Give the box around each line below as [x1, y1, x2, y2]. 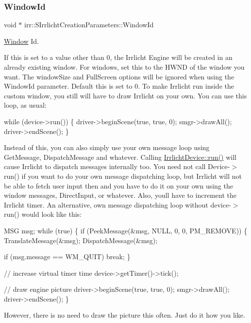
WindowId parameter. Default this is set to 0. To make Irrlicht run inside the [4, 81, 234, 91]
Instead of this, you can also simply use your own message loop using [4, 142, 210, 152]
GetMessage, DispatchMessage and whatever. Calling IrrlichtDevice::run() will [4, 152, 236, 162]
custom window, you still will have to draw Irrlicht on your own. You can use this [4, 90, 247, 100]
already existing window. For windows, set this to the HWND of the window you [4, 62, 245, 72]
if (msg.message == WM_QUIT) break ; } [4, 251, 131, 262]
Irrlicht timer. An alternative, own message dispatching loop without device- [4, 199, 231, 209]
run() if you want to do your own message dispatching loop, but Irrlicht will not [4, 171, 242, 181]
